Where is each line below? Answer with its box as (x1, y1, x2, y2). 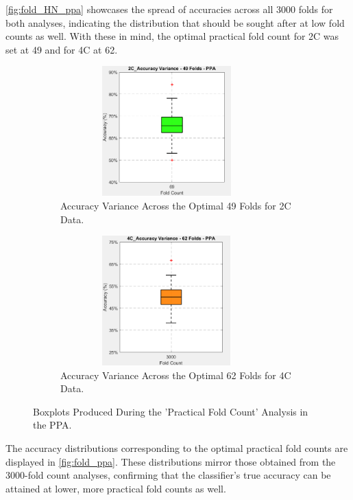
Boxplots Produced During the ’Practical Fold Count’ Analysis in (33, 404, 308, 418)
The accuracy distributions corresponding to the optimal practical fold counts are (5, 441, 348, 455)
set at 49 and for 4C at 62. (5, 42, 118, 56)
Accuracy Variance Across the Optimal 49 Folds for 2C (60, 198, 291, 212)
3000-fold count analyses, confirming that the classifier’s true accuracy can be (5, 468, 331, 482)
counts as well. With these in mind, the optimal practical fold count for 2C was (5, 29, 339, 43)
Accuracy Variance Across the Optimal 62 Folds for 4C (60, 367, 291, 382)
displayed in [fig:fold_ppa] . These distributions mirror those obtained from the (5, 454, 336, 468)
